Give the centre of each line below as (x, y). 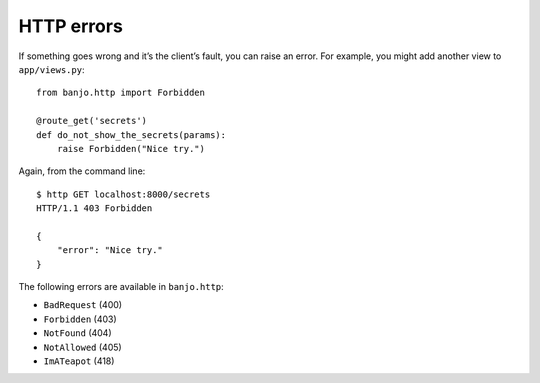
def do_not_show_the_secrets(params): (131, 134)
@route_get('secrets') (92, 121)
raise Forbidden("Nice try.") (130, 148)
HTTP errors (71, 26)
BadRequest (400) (83, 305)
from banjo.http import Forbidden (120, 93)
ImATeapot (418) (79, 361)
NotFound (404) (77, 333)
